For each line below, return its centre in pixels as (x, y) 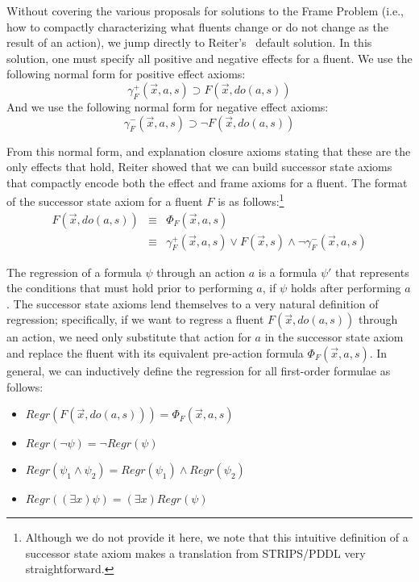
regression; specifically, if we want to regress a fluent (135, 319)
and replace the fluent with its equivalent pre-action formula (155, 353)
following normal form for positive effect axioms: (126, 74)
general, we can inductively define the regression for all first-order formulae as (199, 371)
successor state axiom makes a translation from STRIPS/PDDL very (195, 553)
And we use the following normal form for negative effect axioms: (168, 106)
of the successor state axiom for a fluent (105, 201)
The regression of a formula (74, 272)
